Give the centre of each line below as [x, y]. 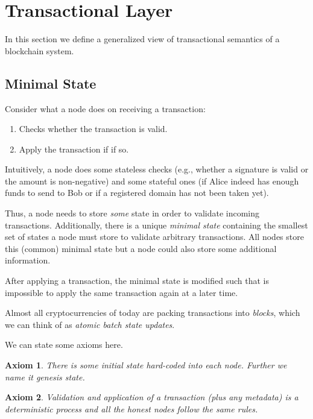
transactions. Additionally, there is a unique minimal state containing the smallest [156, 225]
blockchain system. [40, 50]
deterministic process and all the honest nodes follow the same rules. [131, 408]
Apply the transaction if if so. [74, 149]
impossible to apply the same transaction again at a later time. [122, 292]
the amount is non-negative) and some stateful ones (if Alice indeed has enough [152, 181]
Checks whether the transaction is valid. [93, 129]
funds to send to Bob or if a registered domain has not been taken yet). [137, 193]
